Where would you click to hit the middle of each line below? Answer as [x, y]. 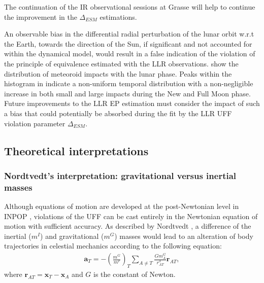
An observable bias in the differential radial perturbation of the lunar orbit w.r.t [129, 34]
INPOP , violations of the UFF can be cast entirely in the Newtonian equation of [131, 216]
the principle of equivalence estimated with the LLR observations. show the [121, 63]
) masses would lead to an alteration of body [184, 236]
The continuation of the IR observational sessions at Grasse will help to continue [130, 7]
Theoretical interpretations [76, 150]
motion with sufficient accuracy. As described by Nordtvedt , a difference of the [128, 226]
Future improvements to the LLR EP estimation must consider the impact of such [132, 103]
